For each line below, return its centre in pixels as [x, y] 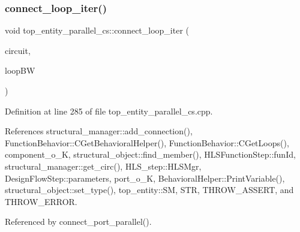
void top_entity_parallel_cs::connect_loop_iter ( [97, 30]
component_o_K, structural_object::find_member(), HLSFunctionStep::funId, [150, 154]
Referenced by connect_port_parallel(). [78, 222]
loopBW [20, 70]
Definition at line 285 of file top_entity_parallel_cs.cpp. [109, 111]
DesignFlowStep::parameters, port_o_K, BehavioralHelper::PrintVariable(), [145, 178]
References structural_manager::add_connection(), [99, 131]
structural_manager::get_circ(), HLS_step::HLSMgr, [103, 166]
